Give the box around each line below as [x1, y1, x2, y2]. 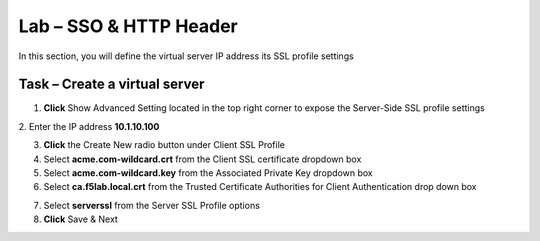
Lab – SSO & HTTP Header [18, 15, 239, 37]
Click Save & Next [43, 213, 119, 225]
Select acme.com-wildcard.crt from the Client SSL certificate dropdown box [43, 153, 362, 165]
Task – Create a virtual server [18, 76, 205, 93]
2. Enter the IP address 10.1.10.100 [18, 120, 160, 132]
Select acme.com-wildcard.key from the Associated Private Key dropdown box [43, 167, 374, 179]
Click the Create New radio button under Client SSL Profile [43, 139, 285, 151]
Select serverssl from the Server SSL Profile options [43, 199, 260, 211]
